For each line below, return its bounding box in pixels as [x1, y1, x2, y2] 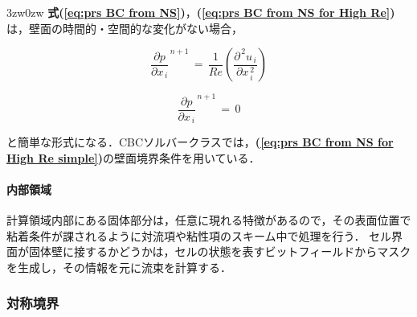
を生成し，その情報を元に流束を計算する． [6, 258, 231, 275]
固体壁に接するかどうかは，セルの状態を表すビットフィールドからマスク [28, 243, 411, 260]
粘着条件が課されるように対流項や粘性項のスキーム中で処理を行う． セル [6, 227, 392, 244]
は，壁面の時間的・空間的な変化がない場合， [6, 19, 243, 36]
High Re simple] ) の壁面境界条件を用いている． [6, 149, 260, 166]
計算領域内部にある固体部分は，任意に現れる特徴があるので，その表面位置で [6, 212, 411, 228]
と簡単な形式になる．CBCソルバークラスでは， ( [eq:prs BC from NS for [6, 134, 394, 150]
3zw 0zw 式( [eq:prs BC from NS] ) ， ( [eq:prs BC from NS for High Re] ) [6, 4, 395, 20]
